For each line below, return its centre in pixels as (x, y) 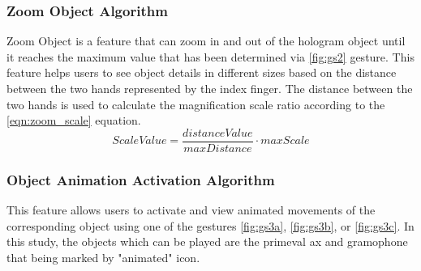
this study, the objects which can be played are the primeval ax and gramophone (207, 241)
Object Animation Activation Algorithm (141, 179)
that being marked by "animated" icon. (103, 257)
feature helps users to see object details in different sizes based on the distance (202, 72)
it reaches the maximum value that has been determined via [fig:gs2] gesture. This (210, 56)
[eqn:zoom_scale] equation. (74, 120)
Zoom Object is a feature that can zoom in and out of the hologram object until (206, 41)
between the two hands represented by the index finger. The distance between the (210, 88)
